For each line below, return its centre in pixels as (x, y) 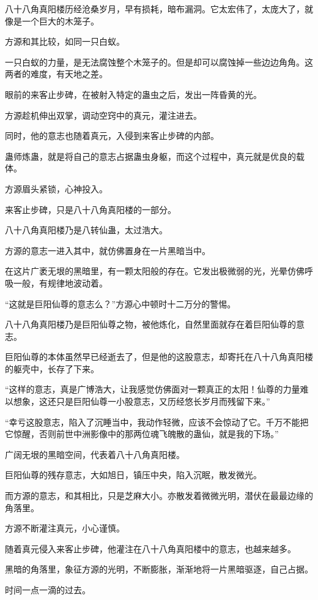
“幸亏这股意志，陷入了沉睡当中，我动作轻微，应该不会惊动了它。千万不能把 (157, 422)
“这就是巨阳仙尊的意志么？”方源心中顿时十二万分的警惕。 (120, 303)
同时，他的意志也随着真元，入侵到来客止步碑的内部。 (112, 136)
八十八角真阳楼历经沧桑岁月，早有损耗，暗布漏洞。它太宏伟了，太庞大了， (155, 9)
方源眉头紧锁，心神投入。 (56, 188)
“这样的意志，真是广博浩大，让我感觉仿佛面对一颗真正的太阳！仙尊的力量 (153, 389)
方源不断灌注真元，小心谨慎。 (65, 528)
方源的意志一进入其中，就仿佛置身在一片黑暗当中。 (108, 250)
